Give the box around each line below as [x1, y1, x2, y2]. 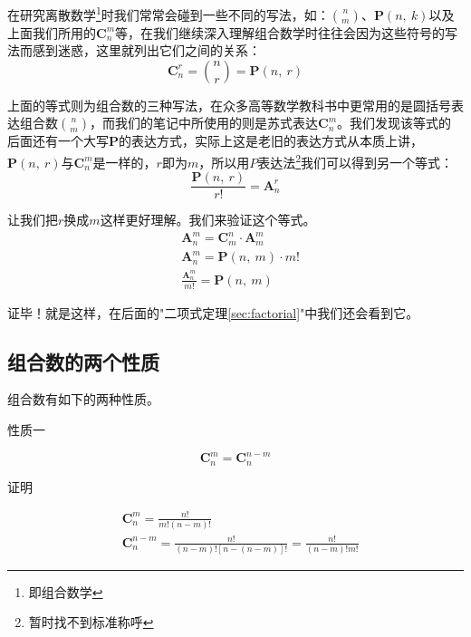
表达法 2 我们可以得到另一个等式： [257, 150, 454, 171]
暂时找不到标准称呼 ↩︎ [28, 613, 154, 632]
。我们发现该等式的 [337, 113, 452, 132]
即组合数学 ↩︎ [28, 582, 103, 601]
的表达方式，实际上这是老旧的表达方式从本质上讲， [119, 131, 424, 150]
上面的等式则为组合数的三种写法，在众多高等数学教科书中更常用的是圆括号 [7, 95, 451, 114]
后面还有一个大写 [7, 131, 109, 150]
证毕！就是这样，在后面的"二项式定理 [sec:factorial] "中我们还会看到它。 [7, 303, 419, 322]
